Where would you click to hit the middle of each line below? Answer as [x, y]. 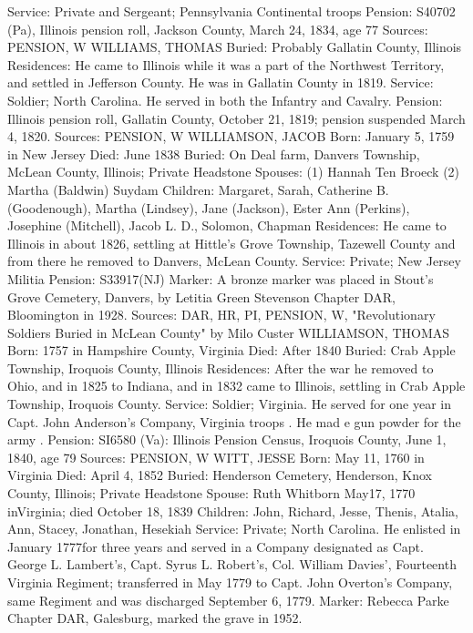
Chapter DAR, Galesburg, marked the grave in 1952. [155, 618]
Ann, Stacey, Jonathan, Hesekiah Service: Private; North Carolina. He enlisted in [234, 529]
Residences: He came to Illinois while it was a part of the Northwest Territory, [226, 64]
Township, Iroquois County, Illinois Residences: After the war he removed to [221, 368]
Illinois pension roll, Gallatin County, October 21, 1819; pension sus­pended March [236, 118]
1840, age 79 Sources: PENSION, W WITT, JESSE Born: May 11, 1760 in [216, 457]
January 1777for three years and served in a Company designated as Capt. [216, 546]
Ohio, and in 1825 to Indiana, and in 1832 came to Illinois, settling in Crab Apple [236, 386]
